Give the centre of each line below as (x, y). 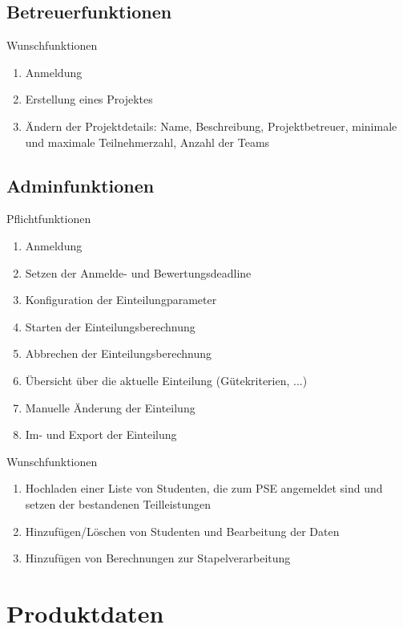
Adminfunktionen (81, 185)
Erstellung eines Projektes (89, 99)
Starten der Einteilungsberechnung (110, 326)
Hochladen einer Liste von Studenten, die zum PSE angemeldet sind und (204, 488)
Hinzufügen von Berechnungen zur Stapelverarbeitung (158, 558)
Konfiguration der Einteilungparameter (121, 300)
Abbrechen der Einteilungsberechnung (118, 353)
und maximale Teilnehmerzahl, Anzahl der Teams (147, 142)
